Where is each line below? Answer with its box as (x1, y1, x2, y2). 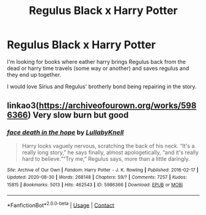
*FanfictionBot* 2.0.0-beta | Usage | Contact (7, 200, 115, 209)
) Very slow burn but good (28, 110, 129, 121)
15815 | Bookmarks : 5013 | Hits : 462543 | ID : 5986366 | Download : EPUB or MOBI (7, 182, 183, 188)
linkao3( (7, 100, 39, 111)
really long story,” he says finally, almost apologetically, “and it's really (21, 149, 199, 156)
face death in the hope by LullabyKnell (7, 129, 124, 137)
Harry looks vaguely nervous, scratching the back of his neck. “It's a (21, 142, 195, 149)
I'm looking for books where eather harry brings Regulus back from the (7, 58, 186, 65)
